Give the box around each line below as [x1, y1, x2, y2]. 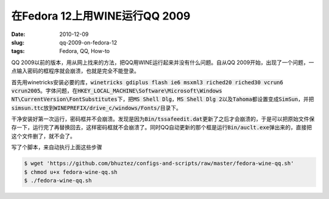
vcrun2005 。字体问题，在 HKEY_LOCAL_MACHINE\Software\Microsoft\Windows [11, 87, 222, 94]
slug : [11, 38, 24, 46]
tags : [11, 48, 25, 55]
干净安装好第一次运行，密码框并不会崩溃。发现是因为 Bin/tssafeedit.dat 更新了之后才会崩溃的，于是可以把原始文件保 [11, 115, 315, 123]
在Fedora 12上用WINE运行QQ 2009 [11, 9, 191, 23]
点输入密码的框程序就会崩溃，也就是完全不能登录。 [11, 67, 140, 74]
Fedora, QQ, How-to [59, 48, 110, 55]
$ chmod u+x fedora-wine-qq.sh [24, 168, 118, 175]
